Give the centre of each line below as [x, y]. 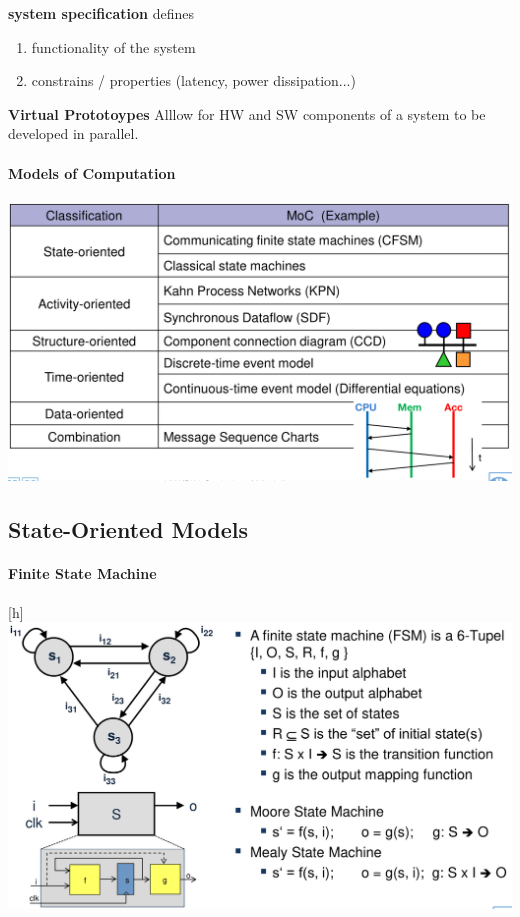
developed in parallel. [73, 133]
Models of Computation [92, 172]
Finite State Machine [82, 573]
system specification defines [101, 13]
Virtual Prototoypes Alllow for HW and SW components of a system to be [247, 113]
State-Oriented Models [128, 529]
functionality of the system [113, 46]
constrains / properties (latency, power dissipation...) [193, 80]
